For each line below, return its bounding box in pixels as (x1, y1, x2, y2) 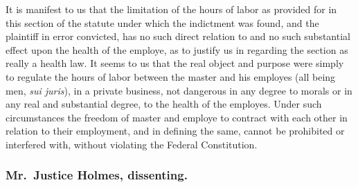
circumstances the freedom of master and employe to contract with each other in (6, 110, 348, 124)
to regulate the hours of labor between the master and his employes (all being (6, 69, 336, 83)
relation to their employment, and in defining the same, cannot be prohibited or (6, 124, 345, 138)
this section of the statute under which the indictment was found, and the (6, 15, 319, 30)
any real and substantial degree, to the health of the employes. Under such (6, 97, 322, 111)
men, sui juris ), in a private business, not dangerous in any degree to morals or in (6, 83, 352, 97)
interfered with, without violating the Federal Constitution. (6, 137, 258, 151)
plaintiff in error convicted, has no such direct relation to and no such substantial (6, 29, 350, 43)
